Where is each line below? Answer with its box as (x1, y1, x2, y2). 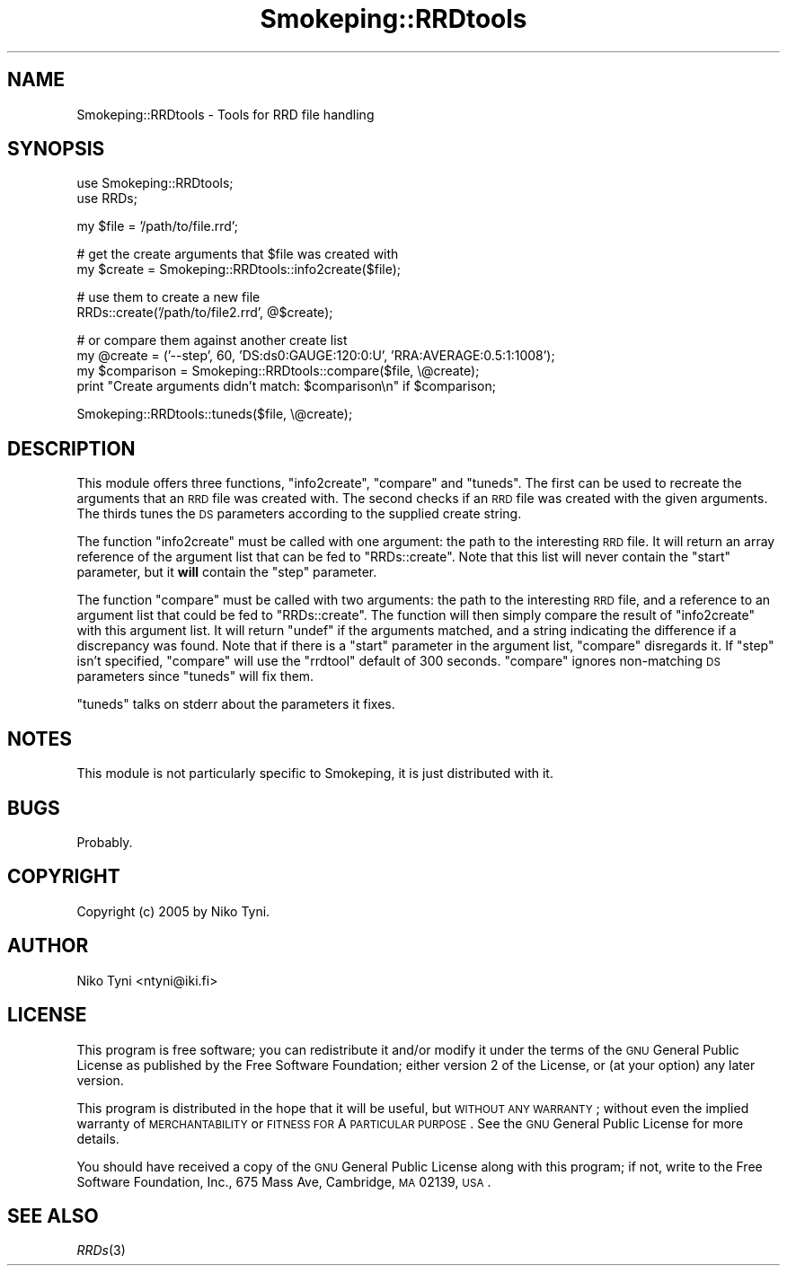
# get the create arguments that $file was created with (76, 246, 399, 262)
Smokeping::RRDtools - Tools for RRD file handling (76, 106, 375, 122)
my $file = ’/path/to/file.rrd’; (76, 218, 238, 234)
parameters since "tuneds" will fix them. (76, 668, 314, 685)
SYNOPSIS (7, 137, 105, 161)
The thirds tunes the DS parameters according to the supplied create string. (76, 506, 522, 522)
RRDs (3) (76, 1242, 126, 1259)
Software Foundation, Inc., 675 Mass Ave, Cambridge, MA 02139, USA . (76, 1173, 491, 1189)
